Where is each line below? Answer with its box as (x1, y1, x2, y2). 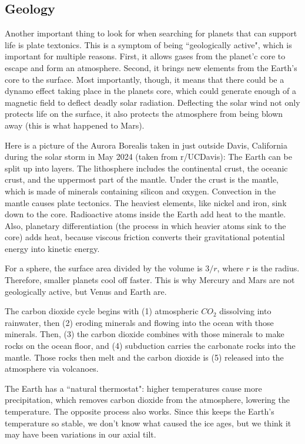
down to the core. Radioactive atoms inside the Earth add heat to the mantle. (5, 208, 286, 220)
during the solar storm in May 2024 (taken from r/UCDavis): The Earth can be (5, 150, 292, 163)
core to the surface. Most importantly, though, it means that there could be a (5, 73, 284, 85)
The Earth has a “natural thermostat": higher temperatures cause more (5, 382, 262, 394)
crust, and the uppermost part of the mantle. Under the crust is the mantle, (5, 173, 279, 186)
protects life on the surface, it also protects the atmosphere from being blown (5, 107, 283, 120)
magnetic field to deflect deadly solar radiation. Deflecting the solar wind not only (5, 96, 300, 108)
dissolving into (219, 305, 272, 317)
